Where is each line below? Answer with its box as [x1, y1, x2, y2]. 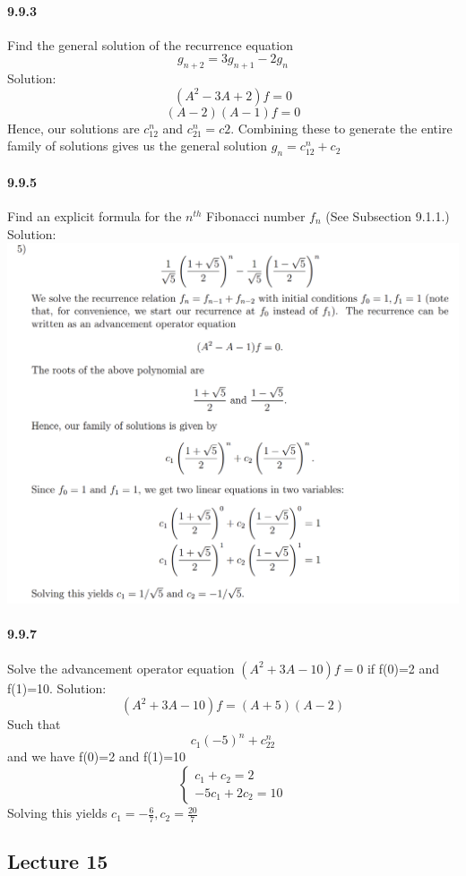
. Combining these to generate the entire [230, 118, 453, 137]
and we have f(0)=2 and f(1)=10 [7, 747, 186, 766]
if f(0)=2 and [367, 658, 440, 677]
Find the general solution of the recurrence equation [7, 35, 293, 54]
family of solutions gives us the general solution [7, 136, 268, 155]
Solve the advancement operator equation [7, 658, 235, 677]
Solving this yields [7, 803, 108, 822]
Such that [7, 715, 61, 734]
